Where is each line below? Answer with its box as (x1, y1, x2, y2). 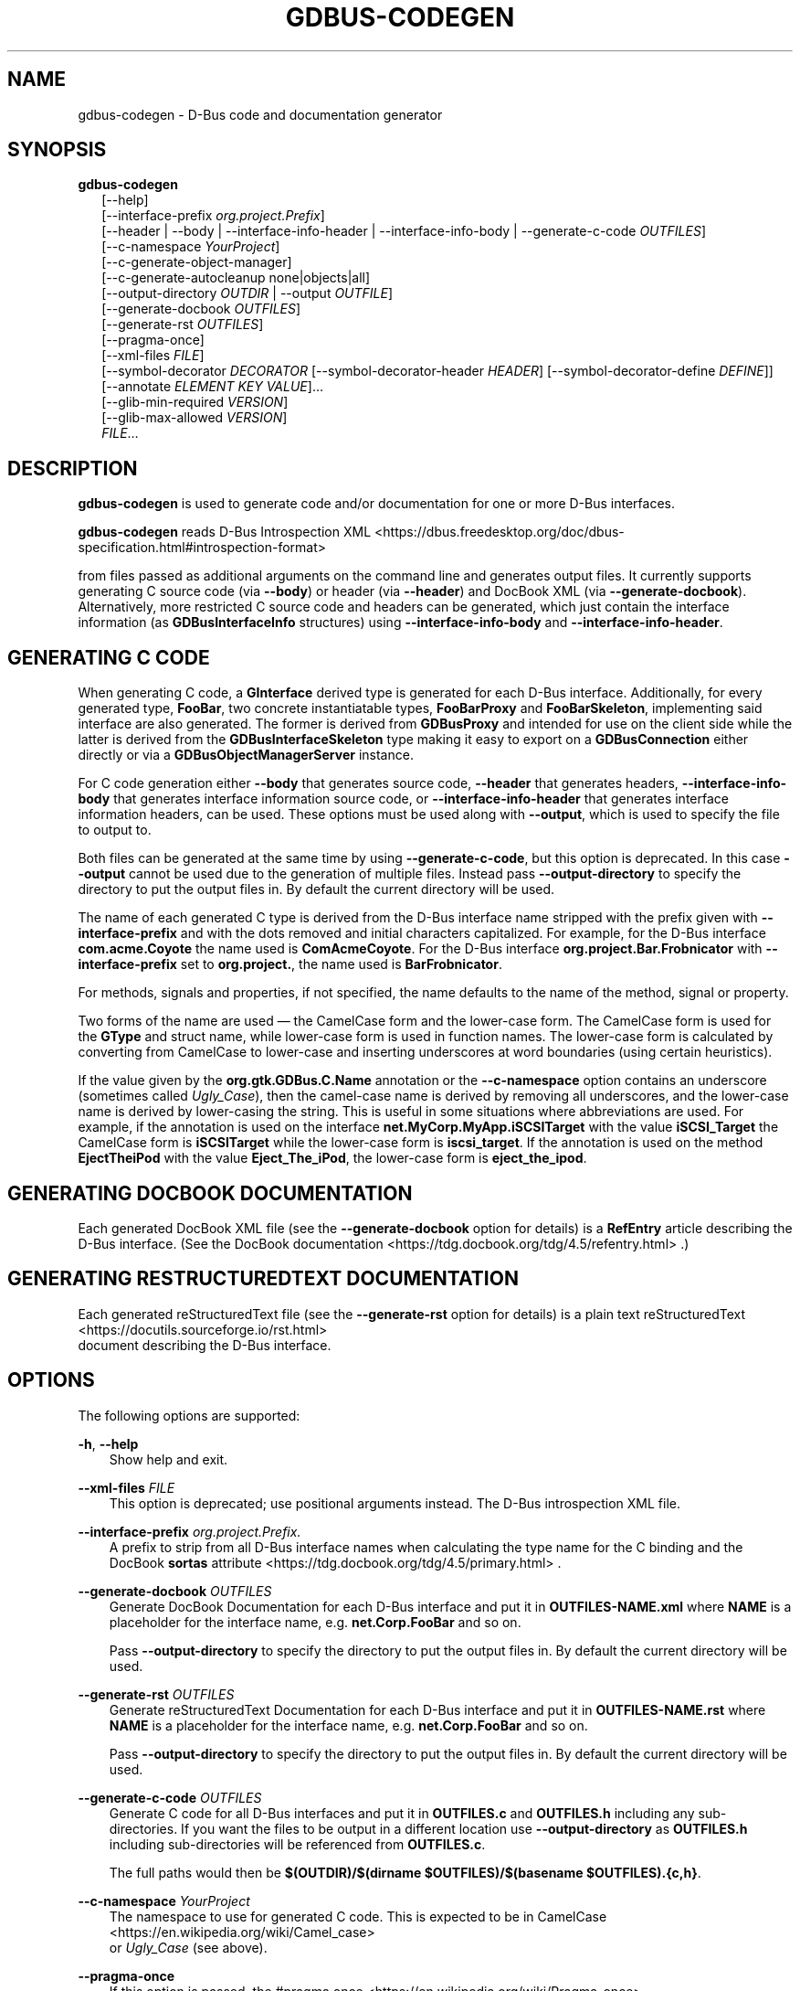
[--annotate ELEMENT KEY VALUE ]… (101, 378, 323, 395)
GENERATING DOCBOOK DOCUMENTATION (7, 1181, 413, 1205)
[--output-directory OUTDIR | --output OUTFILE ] (101, 285, 394, 302)
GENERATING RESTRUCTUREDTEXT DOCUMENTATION (7, 1267, 519, 1291)
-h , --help (78, 1435, 139, 1452)
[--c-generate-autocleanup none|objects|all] (101, 270, 371, 286)
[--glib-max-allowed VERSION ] (101, 410, 288, 426)
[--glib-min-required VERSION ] (101, 394, 289, 410)
